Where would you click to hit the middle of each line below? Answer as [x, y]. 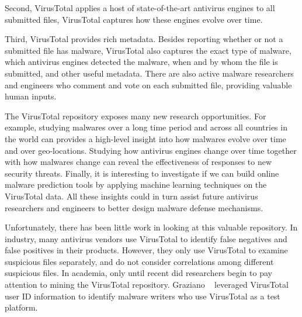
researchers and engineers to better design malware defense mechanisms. [134, 207]
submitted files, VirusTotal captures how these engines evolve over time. [134, 19]
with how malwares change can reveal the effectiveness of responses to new [138, 162]
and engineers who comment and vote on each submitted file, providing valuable [148, 85]
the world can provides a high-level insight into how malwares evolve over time [145, 138]
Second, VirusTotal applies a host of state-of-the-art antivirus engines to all [140, 8]
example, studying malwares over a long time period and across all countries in [146, 127]
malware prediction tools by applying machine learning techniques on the [136, 185]
